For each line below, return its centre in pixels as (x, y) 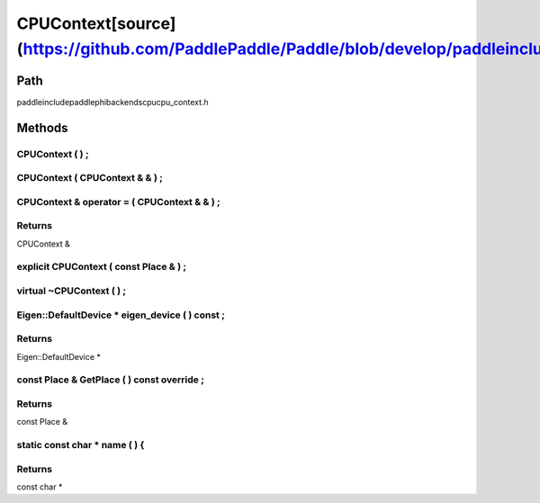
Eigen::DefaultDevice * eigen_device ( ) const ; (121, 315)
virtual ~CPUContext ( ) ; (71, 291)
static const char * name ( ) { (81, 445)
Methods (42, 127)
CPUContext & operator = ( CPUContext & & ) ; (118, 202)
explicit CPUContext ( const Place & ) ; (102, 267)
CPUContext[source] (96, 23)
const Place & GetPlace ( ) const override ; (110, 380)
